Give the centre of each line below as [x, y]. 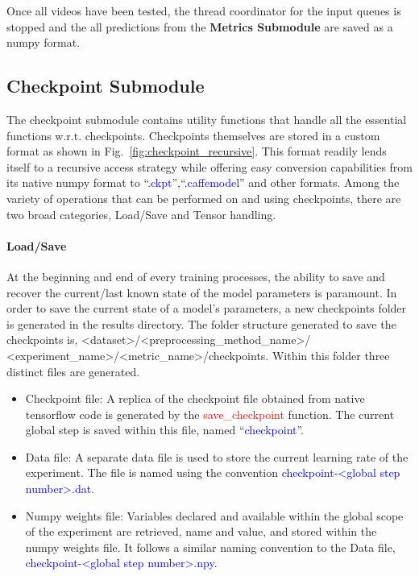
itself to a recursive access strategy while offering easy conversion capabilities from [209, 166]
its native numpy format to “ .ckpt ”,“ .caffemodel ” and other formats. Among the [203, 182]
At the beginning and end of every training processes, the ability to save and [196, 276]
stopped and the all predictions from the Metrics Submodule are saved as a [200, 26]
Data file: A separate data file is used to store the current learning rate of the [217, 456]
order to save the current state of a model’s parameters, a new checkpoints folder [207, 308]
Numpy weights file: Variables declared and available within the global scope [214, 515]
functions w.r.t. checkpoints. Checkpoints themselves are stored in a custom [193, 135]
